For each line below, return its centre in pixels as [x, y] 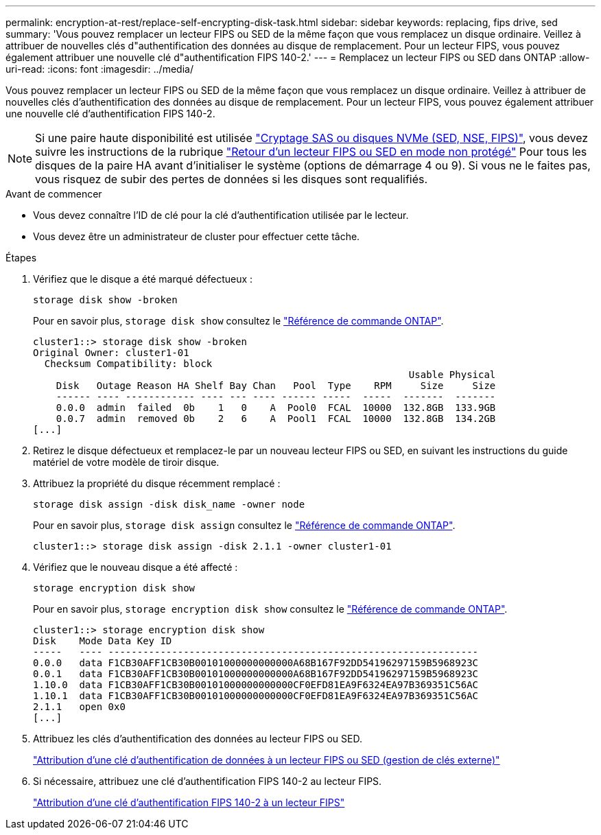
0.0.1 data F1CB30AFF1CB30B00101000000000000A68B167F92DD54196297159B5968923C [256, 674]
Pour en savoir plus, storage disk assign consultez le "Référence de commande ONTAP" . [244, 525]
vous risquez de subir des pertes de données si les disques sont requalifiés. [232, 179]
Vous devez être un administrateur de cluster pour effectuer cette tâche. [197, 236]
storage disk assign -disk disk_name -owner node [169, 504]
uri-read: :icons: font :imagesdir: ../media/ [99, 69]
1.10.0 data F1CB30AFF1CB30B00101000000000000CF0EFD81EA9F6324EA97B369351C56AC [256, 685]
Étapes [21, 258]
